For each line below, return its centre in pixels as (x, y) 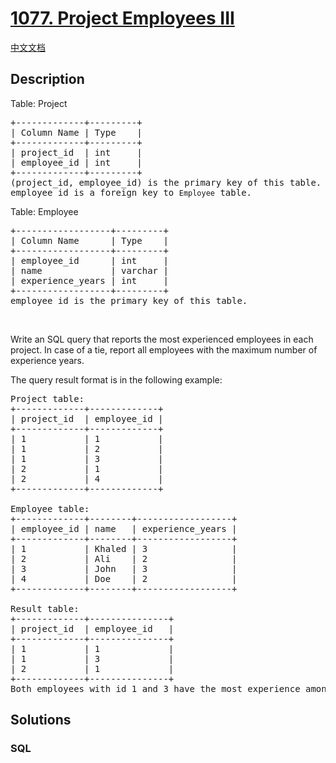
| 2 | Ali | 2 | (124, 558)
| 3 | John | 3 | (124, 568)
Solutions (41, 720)
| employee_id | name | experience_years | (124, 528)
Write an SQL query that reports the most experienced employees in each (162, 339)
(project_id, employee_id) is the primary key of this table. (166, 182)
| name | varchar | (89, 270)
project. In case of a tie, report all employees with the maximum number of (164, 349)
